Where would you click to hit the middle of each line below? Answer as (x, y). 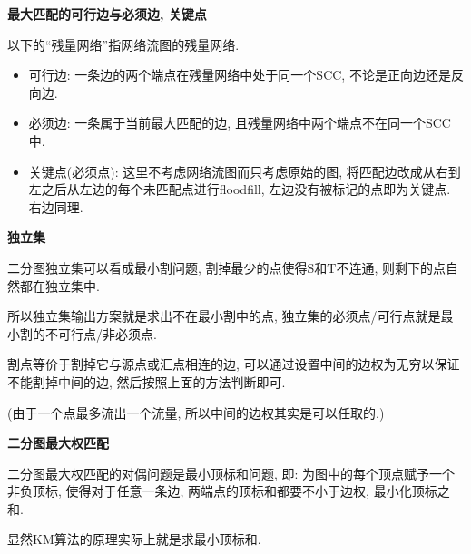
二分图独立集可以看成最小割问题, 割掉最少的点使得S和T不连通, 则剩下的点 (226, 267)
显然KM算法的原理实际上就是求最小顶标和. (134, 539)
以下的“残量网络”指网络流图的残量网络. (123, 44)
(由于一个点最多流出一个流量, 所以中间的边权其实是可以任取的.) (196, 412)
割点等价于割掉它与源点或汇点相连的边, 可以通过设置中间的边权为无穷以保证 (234, 364)
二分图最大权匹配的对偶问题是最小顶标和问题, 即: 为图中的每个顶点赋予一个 (231, 473)
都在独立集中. (59, 285)
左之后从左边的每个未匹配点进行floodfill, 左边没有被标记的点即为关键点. (240, 189)
